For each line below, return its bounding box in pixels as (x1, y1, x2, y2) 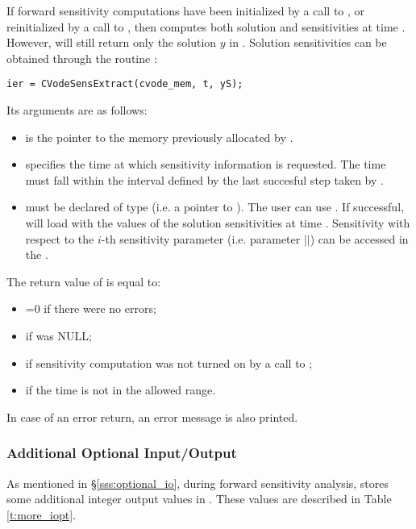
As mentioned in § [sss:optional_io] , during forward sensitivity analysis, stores (6, 474, 389, 491)
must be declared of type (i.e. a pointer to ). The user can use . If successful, (25, 198, 404, 215)
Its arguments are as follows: (6, 102, 148, 119)
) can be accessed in (310, 230, 409, 247)
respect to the (25, 230, 94, 247)
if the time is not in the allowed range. (25, 381, 216, 398)
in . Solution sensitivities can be (229, 34, 387, 51)
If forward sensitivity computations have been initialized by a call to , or (6, 2, 365, 19)
